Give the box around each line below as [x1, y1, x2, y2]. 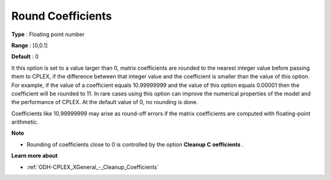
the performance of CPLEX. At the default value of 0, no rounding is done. [11, 99, 199, 106]
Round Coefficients [11, 9, 112, 23]
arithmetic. [11, 118, 39, 126]
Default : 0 [11, 53, 39, 61]
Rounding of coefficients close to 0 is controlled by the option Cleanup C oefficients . [26, 141, 244, 148]
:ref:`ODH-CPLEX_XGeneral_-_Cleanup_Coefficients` [26, 163, 159, 171]
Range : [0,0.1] [11, 42, 48, 49]
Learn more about [11, 152, 58, 159]
